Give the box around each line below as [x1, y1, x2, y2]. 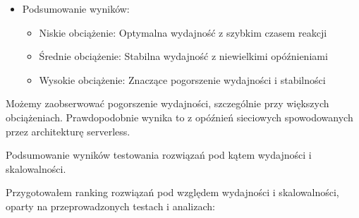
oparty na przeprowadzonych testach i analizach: [6, 198, 215, 213]
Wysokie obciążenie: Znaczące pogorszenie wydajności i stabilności [39, 72, 326, 87]
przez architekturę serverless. [6, 123, 130, 138]
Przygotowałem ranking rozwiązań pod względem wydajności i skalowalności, [6, 185, 339, 200]
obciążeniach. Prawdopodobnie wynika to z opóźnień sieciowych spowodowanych [6, 109, 353, 124]
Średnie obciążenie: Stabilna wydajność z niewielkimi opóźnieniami [39, 49, 328, 63]
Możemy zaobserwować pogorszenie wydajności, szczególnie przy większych [6, 96, 329, 111]
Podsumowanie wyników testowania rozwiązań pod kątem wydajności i [6, 147, 312, 162]
